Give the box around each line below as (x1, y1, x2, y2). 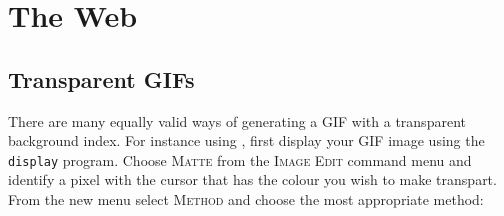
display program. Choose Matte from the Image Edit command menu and (8, 149, 472, 170)
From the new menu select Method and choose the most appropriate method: (8, 189, 484, 210)
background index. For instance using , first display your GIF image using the (8, 130, 485, 151)
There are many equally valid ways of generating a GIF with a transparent (8, 110, 466, 131)
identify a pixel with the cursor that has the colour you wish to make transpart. (8, 169, 497, 190)
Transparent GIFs (8, 63, 195, 94)
